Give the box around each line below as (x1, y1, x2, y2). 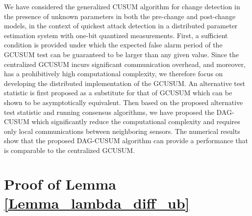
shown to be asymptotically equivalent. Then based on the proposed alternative (4, 97, 243, 107)
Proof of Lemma (4, 173, 117, 194)
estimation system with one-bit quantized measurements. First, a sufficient (4, 30, 228, 40)
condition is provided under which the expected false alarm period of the (4, 40, 223, 50)
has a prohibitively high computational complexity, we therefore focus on (4, 68, 223, 79)
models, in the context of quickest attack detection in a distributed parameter (4, 21, 238, 31)
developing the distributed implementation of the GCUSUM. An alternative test (4, 78, 245, 88)
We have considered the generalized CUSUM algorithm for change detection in (4, 1, 240, 11)
